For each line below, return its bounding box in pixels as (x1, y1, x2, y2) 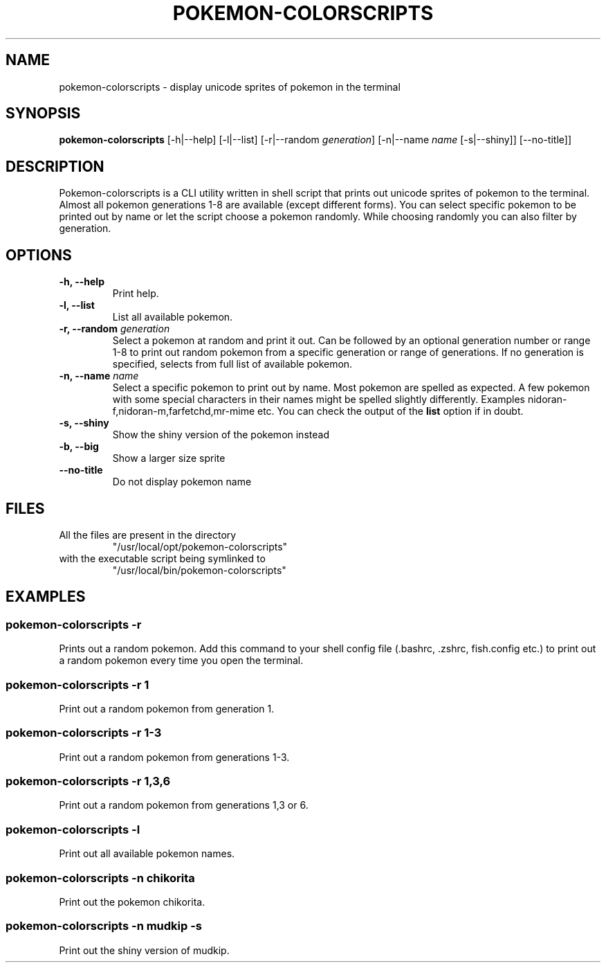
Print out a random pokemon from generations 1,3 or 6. (59, 799, 309, 812)
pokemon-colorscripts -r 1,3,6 (6, 774, 171, 789)
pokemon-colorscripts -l (6, 822, 140, 836)
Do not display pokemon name (112, 476, 252, 488)
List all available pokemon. (112, 311, 233, 323)
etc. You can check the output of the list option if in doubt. (257, 405, 524, 418)
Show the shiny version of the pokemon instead (112, 429, 329, 441)
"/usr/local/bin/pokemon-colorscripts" (112, 564, 286, 576)
